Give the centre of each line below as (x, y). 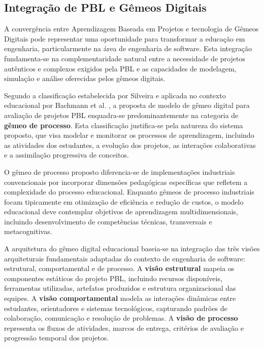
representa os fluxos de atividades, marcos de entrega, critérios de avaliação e (124, 328)
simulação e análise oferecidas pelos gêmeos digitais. (85, 78)
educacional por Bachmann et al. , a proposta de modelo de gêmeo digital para (127, 105)
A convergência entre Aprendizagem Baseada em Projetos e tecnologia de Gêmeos (131, 29)
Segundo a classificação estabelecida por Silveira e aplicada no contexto (115, 95)
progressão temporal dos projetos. (57, 338)
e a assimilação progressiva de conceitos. (67, 155)
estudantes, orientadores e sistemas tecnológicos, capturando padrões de (116, 308)
